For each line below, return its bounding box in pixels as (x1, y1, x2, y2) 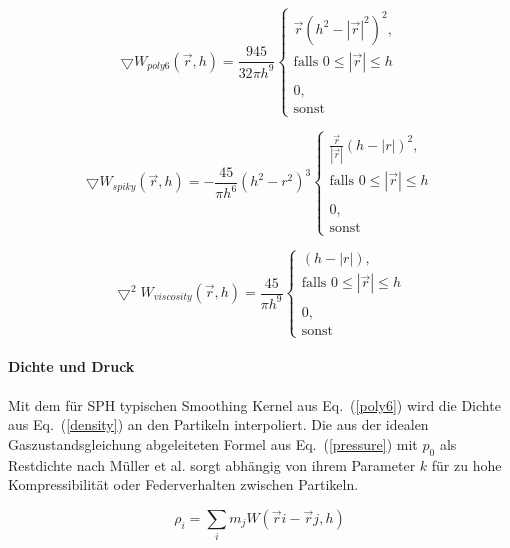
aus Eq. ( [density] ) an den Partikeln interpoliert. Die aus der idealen (8, 414, 429, 435)
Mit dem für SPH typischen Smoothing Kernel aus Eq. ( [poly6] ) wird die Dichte (8, 394, 501, 415)
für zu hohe (431, 454, 502, 475)
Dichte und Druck (8, 356, 135, 377)
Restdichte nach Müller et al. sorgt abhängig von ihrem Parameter (8, 454, 416, 475)
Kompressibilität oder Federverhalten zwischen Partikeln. (8, 474, 359, 495)
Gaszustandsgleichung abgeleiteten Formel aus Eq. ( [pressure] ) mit (8, 433, 418, 454)
